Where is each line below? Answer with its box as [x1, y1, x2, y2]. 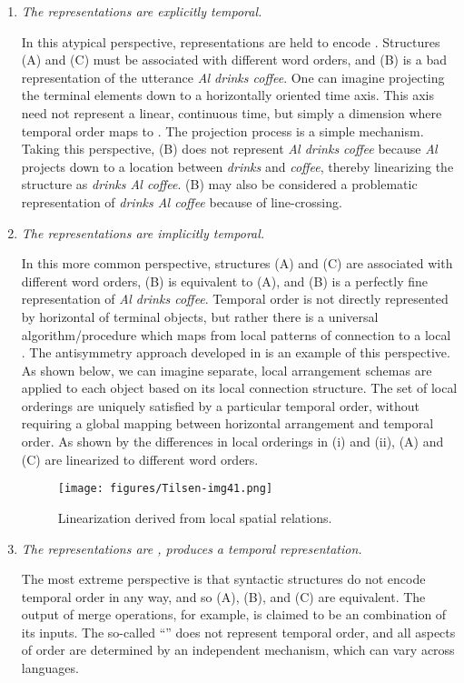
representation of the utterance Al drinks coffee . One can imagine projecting [21, 67, 445, 86]
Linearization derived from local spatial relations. [57, 507, 332, 527]
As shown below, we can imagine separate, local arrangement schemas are [21, 360, 432, 379]
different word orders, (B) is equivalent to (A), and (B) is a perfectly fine [21, 271, 429, 290]
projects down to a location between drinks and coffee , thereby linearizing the [21, 156, 454, 176]
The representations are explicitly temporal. [21, 2, 262, 20]
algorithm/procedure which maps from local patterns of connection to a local [21, 325, 451, 344]
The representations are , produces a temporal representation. [21, 538, 362, 557]
